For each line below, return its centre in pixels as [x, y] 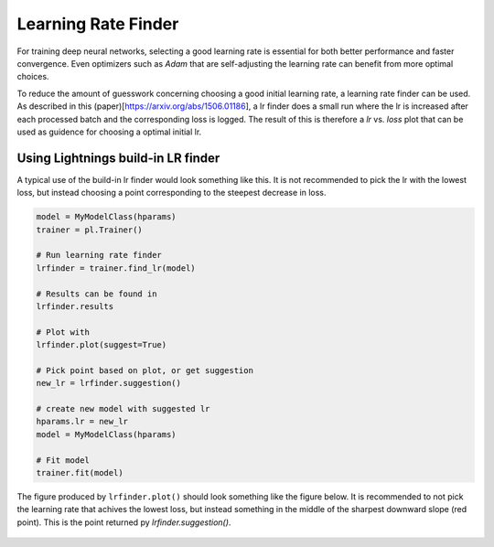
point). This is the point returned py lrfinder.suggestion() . [124, 522]
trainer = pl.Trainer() [90, 230]
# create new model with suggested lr [123, 409]
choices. [33, 77]
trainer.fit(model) [80, 472]
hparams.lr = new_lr [82, 422]
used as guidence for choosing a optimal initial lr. [109, 132]
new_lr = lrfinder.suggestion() [109, 383]
